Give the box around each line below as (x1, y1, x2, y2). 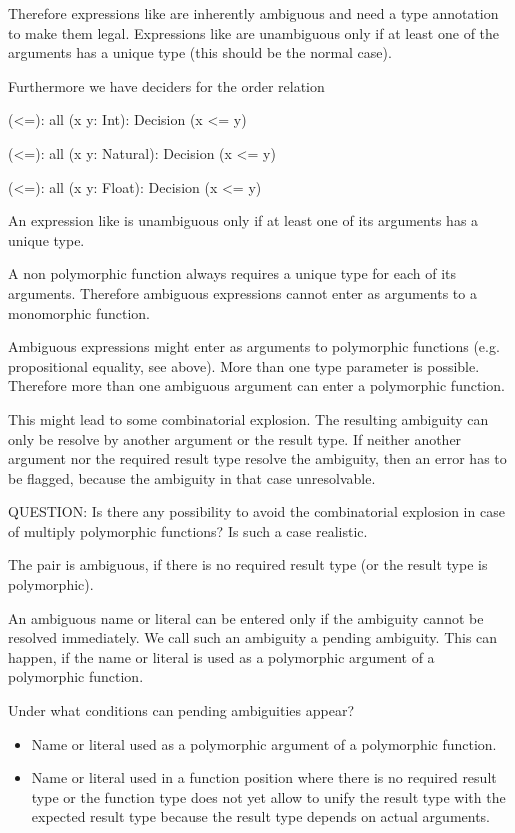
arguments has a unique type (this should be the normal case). (8, 42, 392, 63)
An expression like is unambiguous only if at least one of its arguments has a (8, 210, 479, 231)
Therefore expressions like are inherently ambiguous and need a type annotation (8, 3, 499, 23)
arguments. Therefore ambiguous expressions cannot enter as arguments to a (8, 282, 477, 303)
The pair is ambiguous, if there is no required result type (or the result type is (8, 554, 488, 575)
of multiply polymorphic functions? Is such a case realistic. (8, 520, 368, 541)
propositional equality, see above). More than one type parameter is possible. (8, 355, 480, 376)
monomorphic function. (8, 302, 151, 323)
